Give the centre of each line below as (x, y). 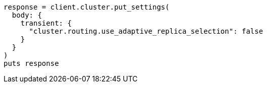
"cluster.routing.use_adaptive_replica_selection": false (146, 31)
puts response (31, 63)
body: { (27, 15)
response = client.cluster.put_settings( (87, 7)
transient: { (46, 23)
